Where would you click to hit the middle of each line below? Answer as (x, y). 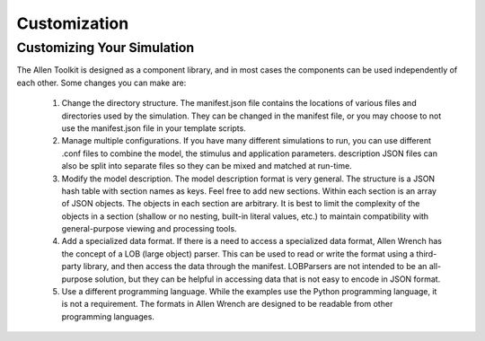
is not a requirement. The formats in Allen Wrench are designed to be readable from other (227, 304)
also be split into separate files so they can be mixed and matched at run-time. (207, 166)
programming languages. (108, 316)
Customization (73, 23)
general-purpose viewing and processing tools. (149, 229)
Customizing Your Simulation (106, 48)
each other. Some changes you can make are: (101, 83)
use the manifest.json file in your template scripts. (154, 128)
